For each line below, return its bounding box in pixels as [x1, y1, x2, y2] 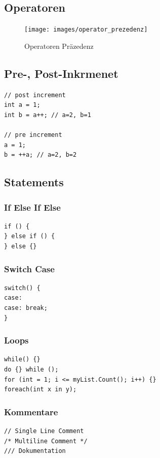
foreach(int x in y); [4, 386, 77, 393]
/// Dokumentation [4, 447, 66, 455]
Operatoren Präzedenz [24, 40, 94, 51]
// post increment [4, 91, 66, 99]
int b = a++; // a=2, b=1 [4, 111, 91, 119]
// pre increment [4, 131, 62, 139]
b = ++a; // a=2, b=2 [4, 151, 77, 159]
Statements [4, 174, 64, 190]
